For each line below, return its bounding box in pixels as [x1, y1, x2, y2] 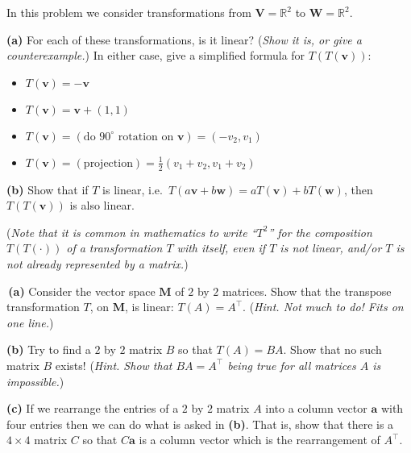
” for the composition [268, 223, 372, 240]
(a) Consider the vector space [8, 282, 156, 299]
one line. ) [6, 314, 54, 330]
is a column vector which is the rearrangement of [139, 431, 380, 448]
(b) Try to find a [6, 341, 91, 358]
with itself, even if [176, 239, 266, 256]
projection [83, 157, 133, 169]
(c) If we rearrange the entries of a [6, 400, 179, 417]
